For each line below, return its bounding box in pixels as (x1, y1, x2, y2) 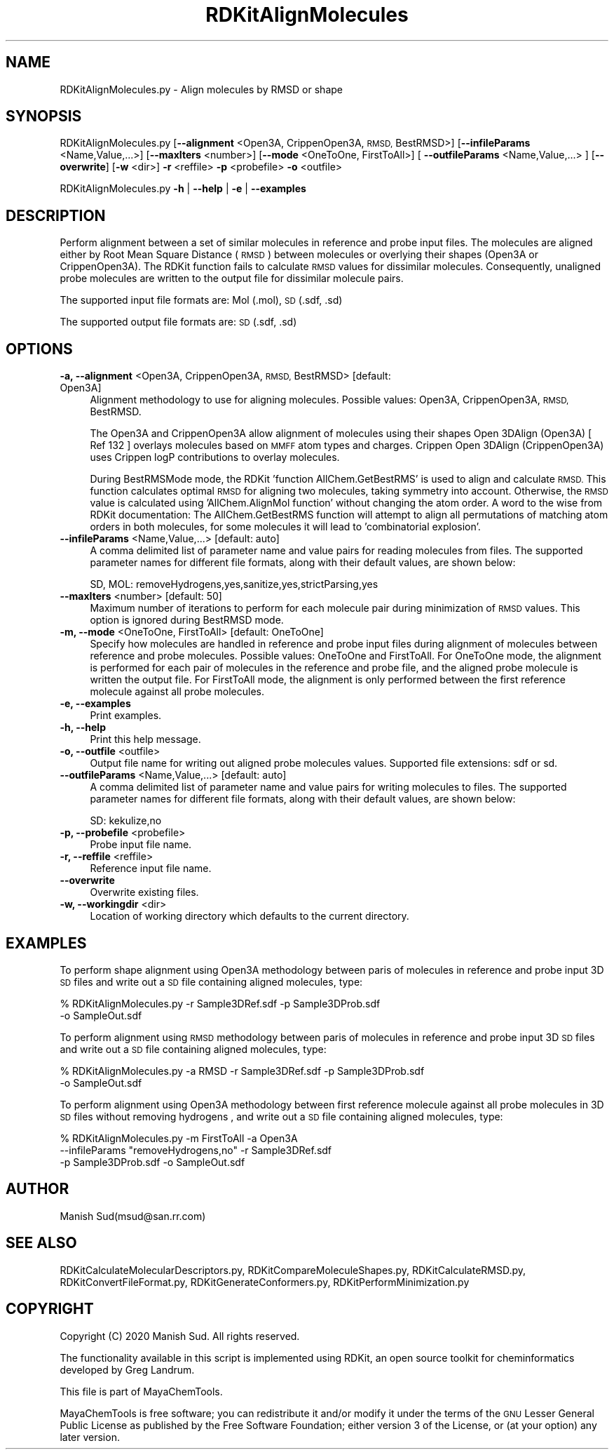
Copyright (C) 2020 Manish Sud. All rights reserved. (60, 1329, 300, 1342)
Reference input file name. (90, 862, 212, 875)
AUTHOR (6, 1180, 69, 1198)
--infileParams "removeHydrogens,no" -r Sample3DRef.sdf (60, 1144, 332, 1156)
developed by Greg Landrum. (60, 1363, 195, 1376)
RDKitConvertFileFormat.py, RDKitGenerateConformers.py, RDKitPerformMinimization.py (60, 1275, 470, 1288)
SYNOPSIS (6, 107, 82, 126)
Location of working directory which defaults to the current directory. (90, 910, 409, 923)
